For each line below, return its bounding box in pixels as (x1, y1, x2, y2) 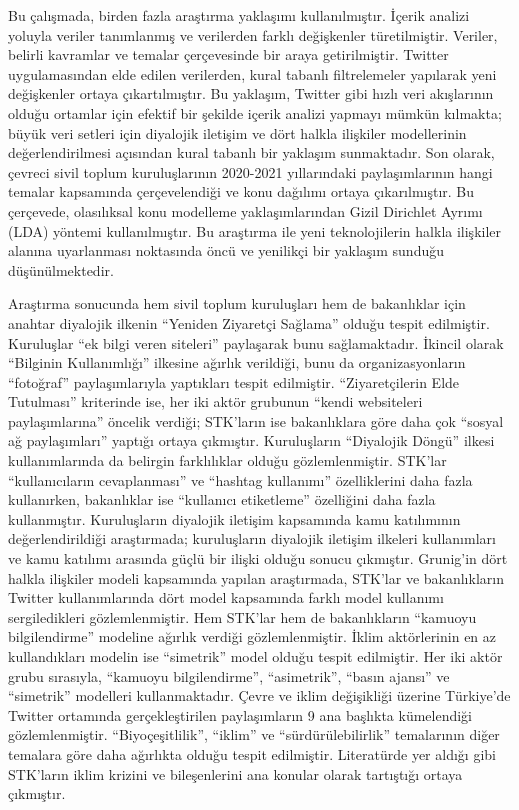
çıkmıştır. (8, 783, 66, 804)
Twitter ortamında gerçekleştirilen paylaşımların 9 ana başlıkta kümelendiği (8, 704, 473, 725)
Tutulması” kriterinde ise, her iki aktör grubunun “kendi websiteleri (8, 391, 423, 412)
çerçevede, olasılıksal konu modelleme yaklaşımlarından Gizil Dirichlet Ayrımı (8, 200, 483, 221)
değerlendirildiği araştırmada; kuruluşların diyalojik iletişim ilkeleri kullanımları (8, 528, 496, 549)
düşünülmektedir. (8, 259, 114, 280)
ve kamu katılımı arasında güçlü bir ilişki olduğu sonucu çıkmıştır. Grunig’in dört (8, 548, 508, 569)
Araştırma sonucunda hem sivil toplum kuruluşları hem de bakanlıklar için (8, 293, 466, 314)
